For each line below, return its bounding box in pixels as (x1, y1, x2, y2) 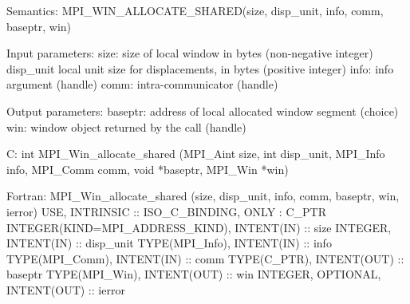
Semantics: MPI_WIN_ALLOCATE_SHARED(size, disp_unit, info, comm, (6, 2, 384, 18)
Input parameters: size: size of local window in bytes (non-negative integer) (6, 45, 373, 61)
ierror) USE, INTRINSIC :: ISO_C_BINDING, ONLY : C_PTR (6, 203, 326, 219)
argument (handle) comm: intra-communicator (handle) (6, 76, 278, 93)
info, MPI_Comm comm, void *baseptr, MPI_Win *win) (6, 160, 289, 177)
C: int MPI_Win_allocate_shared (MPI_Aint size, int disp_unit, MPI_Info (6, 145, 385, 162)
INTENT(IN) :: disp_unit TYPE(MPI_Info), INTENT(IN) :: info (6, 235, 332, 251)
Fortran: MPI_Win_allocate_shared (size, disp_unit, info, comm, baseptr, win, (6, 188, 400, 204)
